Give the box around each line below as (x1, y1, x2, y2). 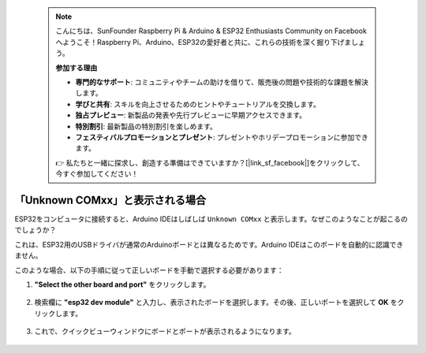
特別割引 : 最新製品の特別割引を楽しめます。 (75, 121, 217, 131)
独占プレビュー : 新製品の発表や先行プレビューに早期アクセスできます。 (75, 110, 307, 120)
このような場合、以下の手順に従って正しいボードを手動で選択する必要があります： (14, 265, 284, 275)
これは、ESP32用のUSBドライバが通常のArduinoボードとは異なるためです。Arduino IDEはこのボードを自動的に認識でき (14, 240, 404, 249)
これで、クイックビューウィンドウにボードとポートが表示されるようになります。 (34, 327, 296, 336)
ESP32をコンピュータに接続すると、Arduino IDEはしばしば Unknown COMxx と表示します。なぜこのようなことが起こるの (14, 214, 408, 224)
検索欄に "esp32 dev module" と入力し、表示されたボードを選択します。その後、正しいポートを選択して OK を (34, 298, 398, 307)
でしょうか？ (14, 225, 57, 235)
